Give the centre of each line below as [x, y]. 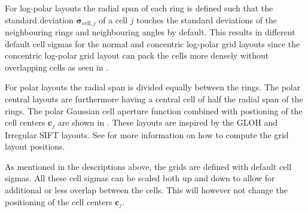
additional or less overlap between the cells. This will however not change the [146, 190]
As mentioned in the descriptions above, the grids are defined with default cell [148, 166]
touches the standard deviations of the [207, 19]
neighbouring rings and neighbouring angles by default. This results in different [150, 32]
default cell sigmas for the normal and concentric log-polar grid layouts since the [153, 43]
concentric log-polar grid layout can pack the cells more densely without [137, 55]
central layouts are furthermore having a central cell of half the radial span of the [154, 99]
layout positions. [35, 146]
